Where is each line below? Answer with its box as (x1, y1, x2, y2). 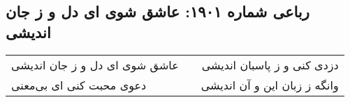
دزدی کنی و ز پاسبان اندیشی (201, 56, 339, 73)
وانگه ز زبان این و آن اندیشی (200, 76, 339, 93)
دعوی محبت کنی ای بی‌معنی (11, 76, 147, 93)
